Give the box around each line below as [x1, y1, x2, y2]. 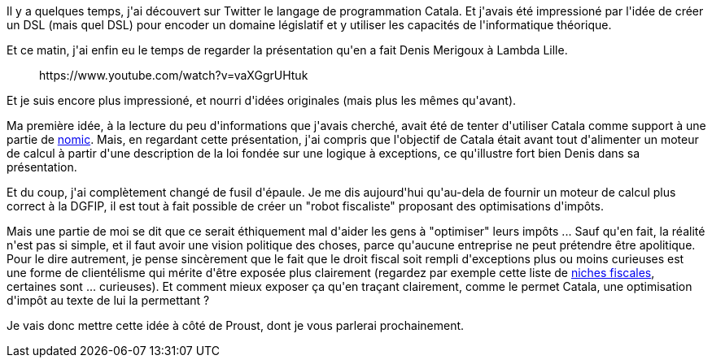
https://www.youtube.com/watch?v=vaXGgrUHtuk [39, 68, 308, 82]
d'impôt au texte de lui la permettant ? [7, 293, 210, 307]
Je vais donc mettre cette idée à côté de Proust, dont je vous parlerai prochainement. [7, 318, 465, 332]
